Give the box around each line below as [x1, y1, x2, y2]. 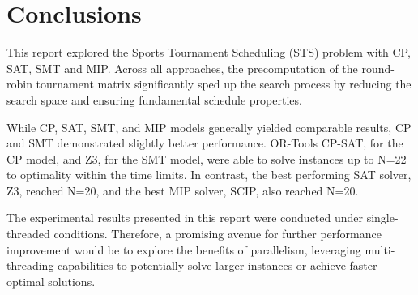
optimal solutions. [6, 272, 96, 289]
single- [366, 209, 399, 226]
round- [361, 59, 395, 76]
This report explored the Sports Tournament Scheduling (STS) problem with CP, [6, 44, 411, 61]
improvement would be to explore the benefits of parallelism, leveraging [6, 241, 361, 258]
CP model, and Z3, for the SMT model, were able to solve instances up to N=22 [6, 150, 407, 167]
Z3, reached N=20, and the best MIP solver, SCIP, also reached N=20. [6, 182, 359, 199]
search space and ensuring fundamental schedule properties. [6, 91, 302, 108]
